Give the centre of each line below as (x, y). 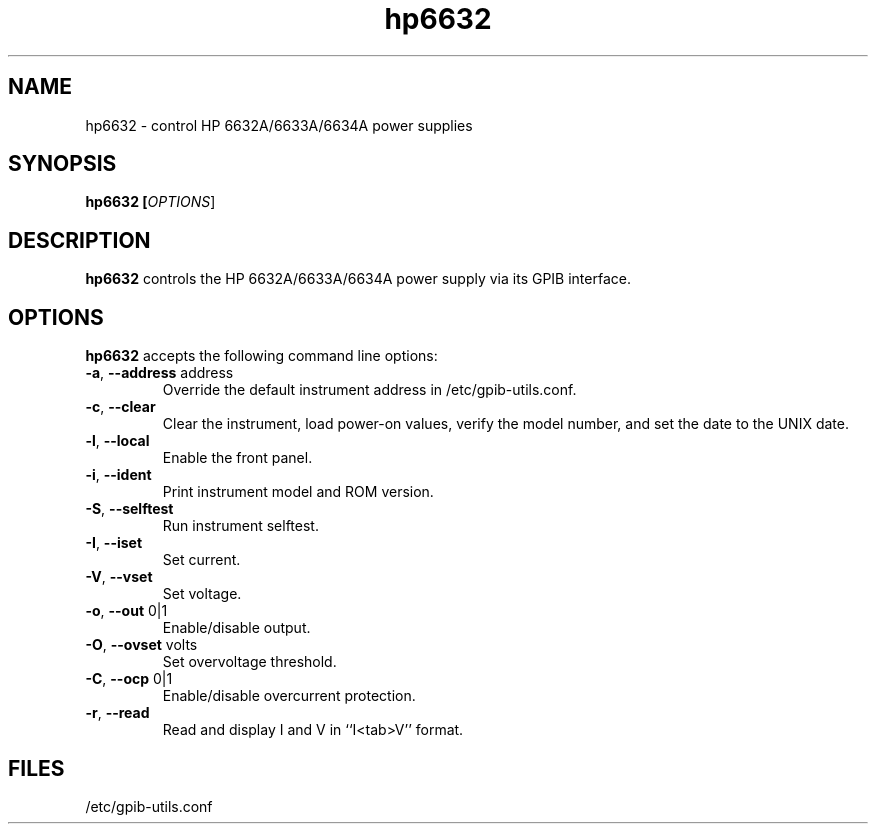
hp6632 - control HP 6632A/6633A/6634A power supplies (279, 125)
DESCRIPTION (79, 240)
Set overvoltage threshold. (249, 662)
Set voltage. (202, 594)
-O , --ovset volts (141, 645)
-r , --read (117, 713)
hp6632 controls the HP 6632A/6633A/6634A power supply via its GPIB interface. (358, 279)
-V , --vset (119, 577)
